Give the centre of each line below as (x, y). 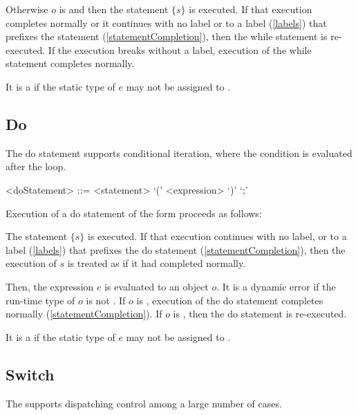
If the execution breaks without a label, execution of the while (180, 49)
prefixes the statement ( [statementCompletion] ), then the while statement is (167, 36)
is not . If (106, 300)
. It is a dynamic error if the (276, 286)
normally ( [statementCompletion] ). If (84, 314)
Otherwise (27, 9)
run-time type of (40, 300)
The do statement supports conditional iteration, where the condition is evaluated (179, 153)
